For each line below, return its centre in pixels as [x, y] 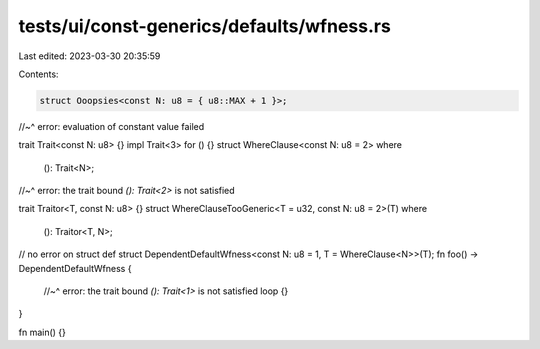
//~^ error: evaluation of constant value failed [111, 126]
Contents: [38, 74]
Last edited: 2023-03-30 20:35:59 [89, 56]
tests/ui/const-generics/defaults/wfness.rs [205, 26]
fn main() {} [42, 332]
